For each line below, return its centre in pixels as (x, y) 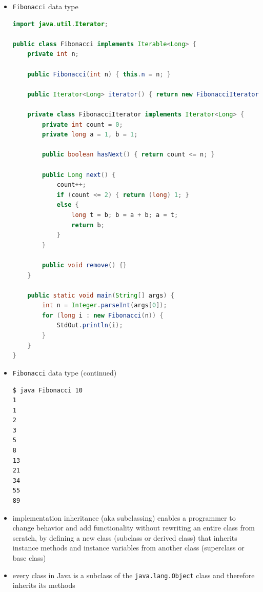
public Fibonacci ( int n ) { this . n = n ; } (99, 74)
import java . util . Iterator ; (60, 24)
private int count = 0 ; (83, 124)
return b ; (88, 225)
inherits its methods (44, 585)
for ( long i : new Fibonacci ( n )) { (103, 315)
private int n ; (53, 54)
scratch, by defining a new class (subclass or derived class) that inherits (125, 537)
